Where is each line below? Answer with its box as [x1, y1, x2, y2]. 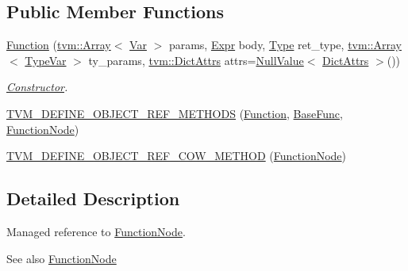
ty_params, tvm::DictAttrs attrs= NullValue [88, 52, 304, 68]
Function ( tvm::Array [6, 36, 111, 53]
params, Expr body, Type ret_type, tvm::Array [168, 36, 402, 53]
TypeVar [25, 52, 67, 68]
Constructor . [6, 78, 68, 95]
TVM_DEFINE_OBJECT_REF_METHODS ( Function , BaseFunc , [6, 105, 343, 121]
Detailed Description [6, 186, 180, 211]
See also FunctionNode [6, 250, 117, 266]
